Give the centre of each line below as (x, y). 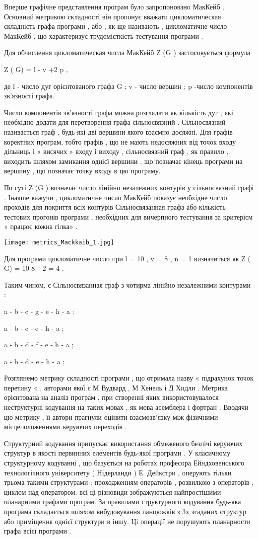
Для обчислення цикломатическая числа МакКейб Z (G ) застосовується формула (127, 52)
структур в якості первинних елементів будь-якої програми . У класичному (117, 453)
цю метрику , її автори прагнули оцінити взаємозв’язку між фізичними (111, 417)
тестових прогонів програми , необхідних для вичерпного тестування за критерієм (129, 216)
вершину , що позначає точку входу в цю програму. (82, 171)
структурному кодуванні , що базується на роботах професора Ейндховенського (124, 463)
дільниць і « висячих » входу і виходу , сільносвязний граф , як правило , (116, 151)
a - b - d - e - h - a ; (34, 361)
